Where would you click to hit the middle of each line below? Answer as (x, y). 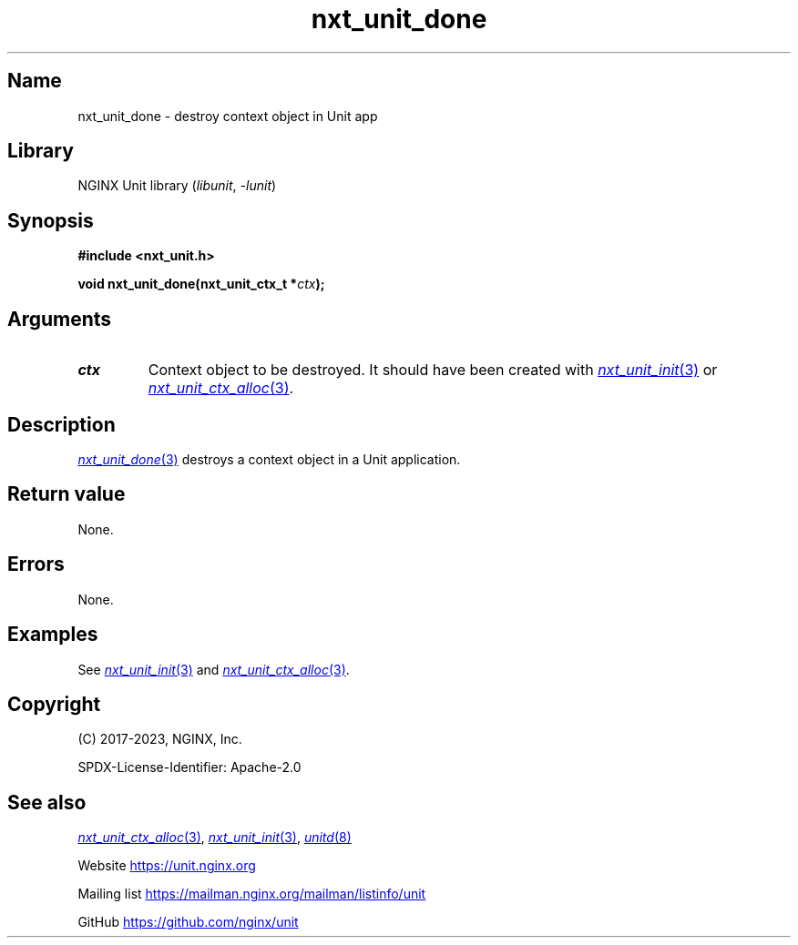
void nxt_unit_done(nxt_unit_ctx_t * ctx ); (201, 284)
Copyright (54, 704)
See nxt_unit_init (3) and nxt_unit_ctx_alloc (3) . (214, 669)
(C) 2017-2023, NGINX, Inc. (160, 739)
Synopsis (51, 220)
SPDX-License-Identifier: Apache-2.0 (189, 767)
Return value (66, 494)
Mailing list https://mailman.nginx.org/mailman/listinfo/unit (252, 894)
